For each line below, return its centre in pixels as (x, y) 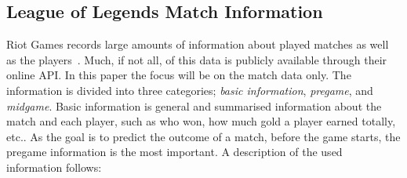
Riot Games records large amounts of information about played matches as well (198, 44)
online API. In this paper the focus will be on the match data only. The (179, 75)
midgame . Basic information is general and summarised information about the (194, 105)
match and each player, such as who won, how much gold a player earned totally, (201, 121)
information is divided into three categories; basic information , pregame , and (190, 90)
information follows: (54, 167)
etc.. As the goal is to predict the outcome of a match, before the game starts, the (203, 136)
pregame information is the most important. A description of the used (174, 152)
